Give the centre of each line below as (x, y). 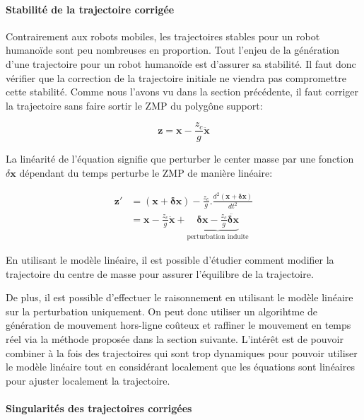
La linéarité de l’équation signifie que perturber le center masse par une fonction (180, 159)
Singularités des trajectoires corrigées (99, 408)
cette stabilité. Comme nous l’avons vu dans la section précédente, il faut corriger (182, 92)
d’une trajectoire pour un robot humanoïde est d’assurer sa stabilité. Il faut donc (181, 63)
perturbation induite (218, 237)
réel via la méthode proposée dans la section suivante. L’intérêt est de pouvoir (175, 338)
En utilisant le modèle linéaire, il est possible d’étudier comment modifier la (170, 259)
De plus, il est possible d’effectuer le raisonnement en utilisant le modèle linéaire (180, 297)
